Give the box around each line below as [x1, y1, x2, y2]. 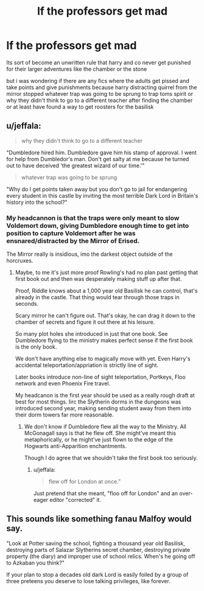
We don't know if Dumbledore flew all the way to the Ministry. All [24, 423, 187, 430]
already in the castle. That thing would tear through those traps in [15, 294, 180, 301]
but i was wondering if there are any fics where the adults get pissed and [6, 77, 190, 84]
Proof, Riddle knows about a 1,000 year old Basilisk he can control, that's [15, 287, 198, 294]
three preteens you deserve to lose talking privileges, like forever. [6, 577, 171, 584]
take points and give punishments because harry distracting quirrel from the [6, 84, 197, 91]
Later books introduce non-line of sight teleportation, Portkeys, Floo [15, 374, 186, 381]
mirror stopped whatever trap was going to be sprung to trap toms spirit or [6, 90, 194, 97]
